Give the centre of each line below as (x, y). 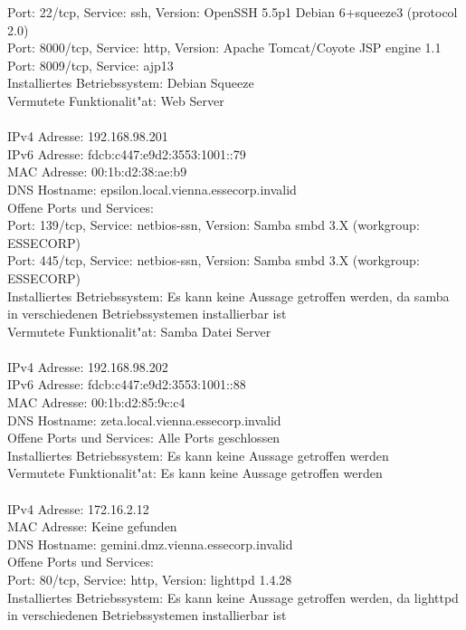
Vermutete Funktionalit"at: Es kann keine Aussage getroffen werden (195, 473)
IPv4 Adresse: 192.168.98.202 (88, 366)
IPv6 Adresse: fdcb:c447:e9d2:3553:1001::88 (127, 384)
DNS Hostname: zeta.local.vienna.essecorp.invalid (144, 420)
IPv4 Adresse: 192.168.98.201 (88, 136)
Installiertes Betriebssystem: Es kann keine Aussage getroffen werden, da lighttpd (233, 597)
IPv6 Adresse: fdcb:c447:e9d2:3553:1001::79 (127, 153)
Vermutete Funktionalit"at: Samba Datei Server (139, 331)
